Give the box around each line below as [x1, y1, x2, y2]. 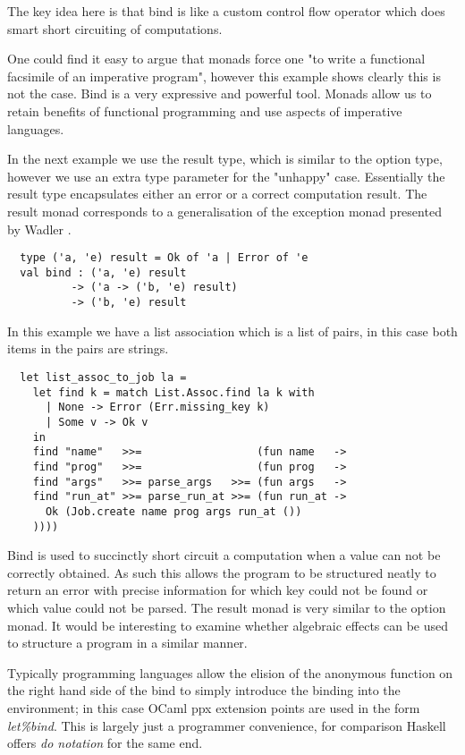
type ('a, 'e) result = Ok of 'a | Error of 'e [20, 251, 309, 265]
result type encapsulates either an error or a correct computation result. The [7, 184, 427, 203]
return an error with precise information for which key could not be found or [7, 581, 428, 599]
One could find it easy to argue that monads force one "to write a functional [7, 49, 426, 68]
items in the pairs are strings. [7, 339, 169, 358]
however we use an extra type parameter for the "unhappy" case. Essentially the [7, 166, 445, 185]
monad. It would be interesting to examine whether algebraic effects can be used [7, 615, 449, 634]
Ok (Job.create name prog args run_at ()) [45, 505, 302, 518]
